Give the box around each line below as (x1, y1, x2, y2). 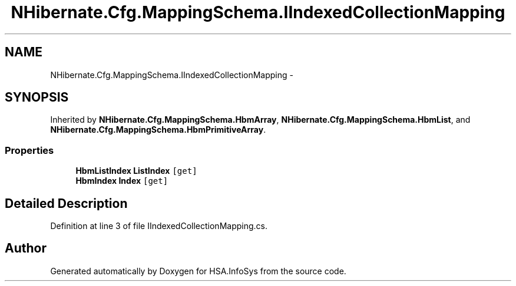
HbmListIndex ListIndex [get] (75, 166, 197, 176)
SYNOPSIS (5, 90, 69, 105)
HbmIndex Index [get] (75, 176, 168, 186)
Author (5, 241, 47, 256)
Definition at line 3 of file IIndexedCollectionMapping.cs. (50, 221, 267, 231)
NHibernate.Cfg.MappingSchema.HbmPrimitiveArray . (50, 125, 266, 135)
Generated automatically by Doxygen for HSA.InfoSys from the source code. (50, 265, 346, 276)
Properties (5, 144, 54, 156)
